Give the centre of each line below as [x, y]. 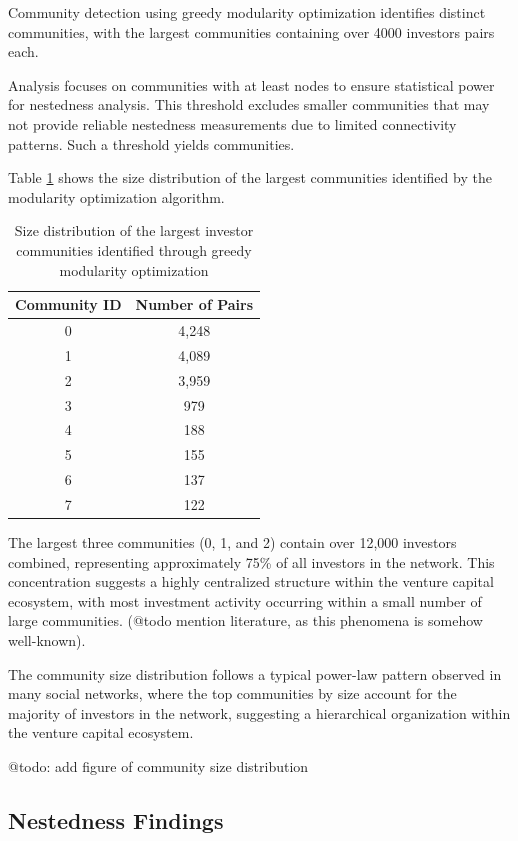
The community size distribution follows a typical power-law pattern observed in [255, 673]
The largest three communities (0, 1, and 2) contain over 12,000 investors [232, 541]
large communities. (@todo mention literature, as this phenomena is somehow [245, 620]
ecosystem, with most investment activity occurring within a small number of [245, 600]
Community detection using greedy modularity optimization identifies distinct [247, 12]
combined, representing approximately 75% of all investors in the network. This [251, 561]
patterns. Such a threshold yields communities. [151, 143]
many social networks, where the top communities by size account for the [232, 693]
